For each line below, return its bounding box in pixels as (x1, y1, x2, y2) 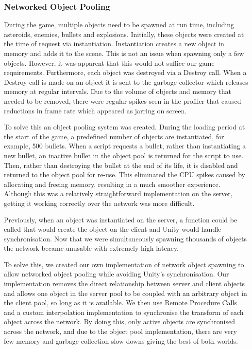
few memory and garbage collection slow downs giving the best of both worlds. (4, 335, 238, 346)
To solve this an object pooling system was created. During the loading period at (4, 122, 245, 132)
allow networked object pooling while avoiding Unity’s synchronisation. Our (4, 269, 229, 279)
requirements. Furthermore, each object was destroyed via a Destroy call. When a (4, 67, 247, 77)
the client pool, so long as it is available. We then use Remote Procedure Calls (4, 297, 237, 308)
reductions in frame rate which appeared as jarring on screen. (4, 105, 187, 115)
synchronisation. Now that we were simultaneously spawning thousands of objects (4, 233, 247, 243)
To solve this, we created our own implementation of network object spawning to (4, 259, 244, 269)
